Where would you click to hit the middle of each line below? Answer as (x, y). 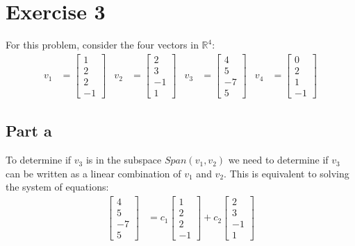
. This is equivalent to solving (287, 173)
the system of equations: (57, 187)
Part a (29, 131)
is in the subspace (124, 160)
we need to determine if (278, 160)
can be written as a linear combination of (93, 173)
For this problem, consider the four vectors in (102, 45)
